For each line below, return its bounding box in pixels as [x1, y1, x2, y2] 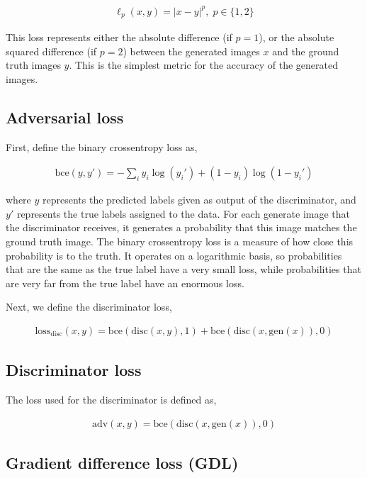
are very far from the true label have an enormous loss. [6, 275, 244, 290]
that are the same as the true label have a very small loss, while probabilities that [6, 262, 361, 277]
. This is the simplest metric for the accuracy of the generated [69, 57, 339, 72]
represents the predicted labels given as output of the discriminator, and [43, 192, 356, 207]
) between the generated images [123, 43, 260, 58]
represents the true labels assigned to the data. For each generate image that [16, 206, 351, 221]
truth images [6, 57, 61, 72]
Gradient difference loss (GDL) [6, 452, 239, 474]
